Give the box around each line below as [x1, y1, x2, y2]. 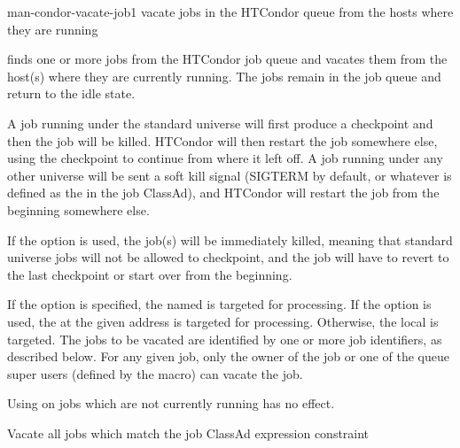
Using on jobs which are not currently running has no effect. [7, 394, 335, 413]
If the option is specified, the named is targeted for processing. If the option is [7, 295, 432, 313]
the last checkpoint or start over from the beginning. [7, 265, 292, 283]
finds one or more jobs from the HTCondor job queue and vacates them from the [7, 50, 448, 68]
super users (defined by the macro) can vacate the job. [7, 364, 303, 382]
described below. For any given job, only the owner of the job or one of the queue [7, 347, 449, 366]
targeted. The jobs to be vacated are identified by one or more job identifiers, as [7, 329, 442, 348]
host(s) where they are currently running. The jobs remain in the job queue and [7, 66, 441, 85]
